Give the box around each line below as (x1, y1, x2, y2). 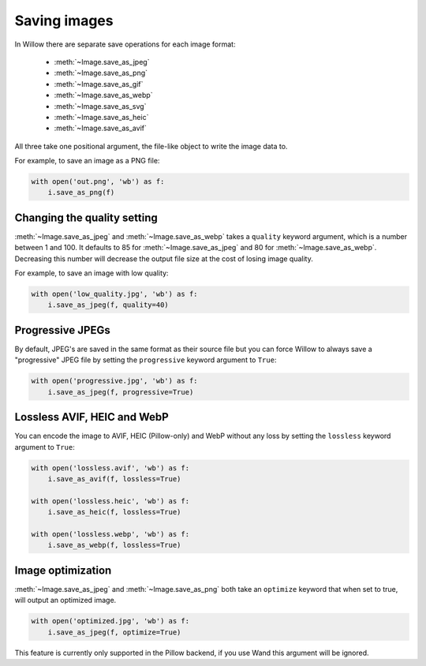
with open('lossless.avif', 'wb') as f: (31, 463, 189, 473)
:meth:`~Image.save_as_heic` (54, 112, 149, 122)
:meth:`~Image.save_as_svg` (54, 101, 147, 110)
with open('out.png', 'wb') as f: (31, 178, 165, 186)
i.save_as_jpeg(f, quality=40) (47, 301, 169, 309)
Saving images (14, 12, 114, 29)
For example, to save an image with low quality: (14, 268, 169, 278)
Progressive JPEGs (14, 324, 110, 337)
